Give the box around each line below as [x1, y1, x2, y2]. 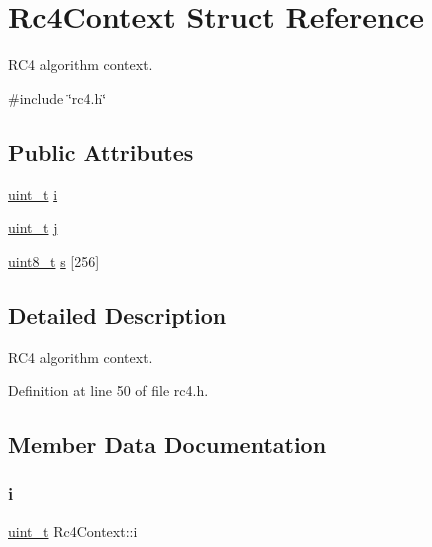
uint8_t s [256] [8, 250, 100, 271]
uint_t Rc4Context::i [8, 520, 138, 541]
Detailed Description [8, 299, 227, 330]
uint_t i [8, 183, 58, 204]
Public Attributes [8, 136, 194, 167]
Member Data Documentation [8, 429, 327, 460]
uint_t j [8, 217, 58, 238]
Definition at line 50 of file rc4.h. [8, 380, 209, 401]
